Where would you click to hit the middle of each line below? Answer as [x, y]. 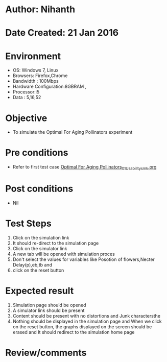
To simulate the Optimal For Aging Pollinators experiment [73, 132]
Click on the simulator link [40, 248]
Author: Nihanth [40, 9]
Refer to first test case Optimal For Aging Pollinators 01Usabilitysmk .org [85, 167]
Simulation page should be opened [49, 305]
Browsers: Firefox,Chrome [40, 76]
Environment [33, 56]
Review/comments [46, 353]
